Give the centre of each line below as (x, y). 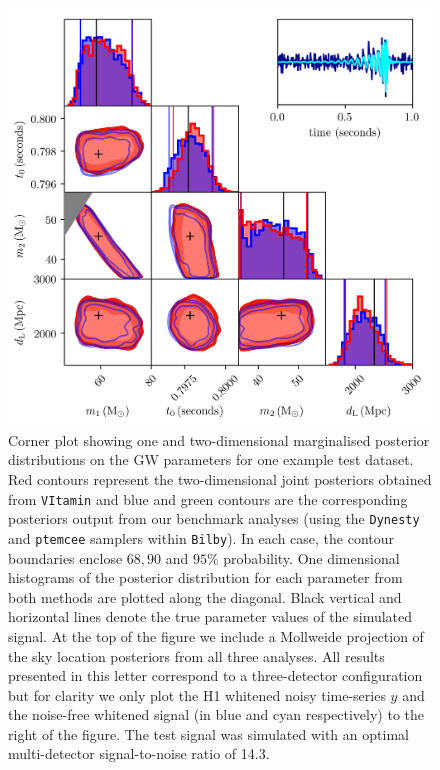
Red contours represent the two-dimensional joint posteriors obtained (220, 478)
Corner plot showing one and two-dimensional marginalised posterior (219, 439)
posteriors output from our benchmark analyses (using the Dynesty (214, 518)
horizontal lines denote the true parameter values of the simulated (210, 616)
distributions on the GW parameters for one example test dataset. (211, 459)
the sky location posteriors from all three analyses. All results (196, 655)
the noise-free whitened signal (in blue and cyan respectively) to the (216, 714)
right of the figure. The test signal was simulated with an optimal (208, 733)
